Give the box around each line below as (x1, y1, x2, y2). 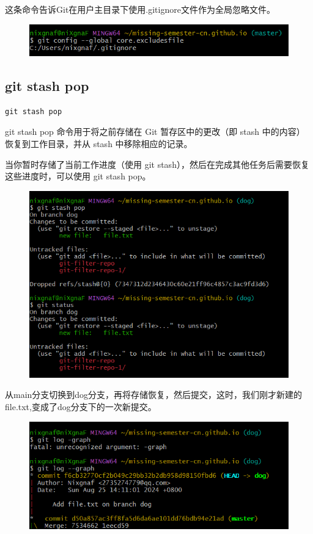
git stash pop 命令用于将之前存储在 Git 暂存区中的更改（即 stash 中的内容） (5, 125, 305, 138)
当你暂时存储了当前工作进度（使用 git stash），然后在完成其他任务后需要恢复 (5, 157, 309, 170)
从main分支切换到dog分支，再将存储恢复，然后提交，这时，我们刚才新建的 (5, 388, 303, 401)
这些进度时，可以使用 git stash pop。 (5, 170, 151, 182)
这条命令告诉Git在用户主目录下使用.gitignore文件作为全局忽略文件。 (5, 3, 275, 15)
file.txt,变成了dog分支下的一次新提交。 (5, 400, 156, 413)
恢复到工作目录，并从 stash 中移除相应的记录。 (5, 137, 193, 150)
